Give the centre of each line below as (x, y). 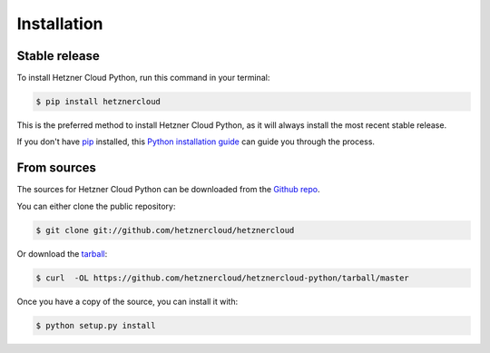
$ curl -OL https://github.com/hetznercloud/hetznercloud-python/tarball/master (223, 278)
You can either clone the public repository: (96, 206)
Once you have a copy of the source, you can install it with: (127, 301)
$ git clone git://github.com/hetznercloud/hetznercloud (165, 230)
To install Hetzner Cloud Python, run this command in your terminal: (143, 78)
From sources (57, 168)
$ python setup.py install (96, 325)
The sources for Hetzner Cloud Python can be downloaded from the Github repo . (168, 190)
